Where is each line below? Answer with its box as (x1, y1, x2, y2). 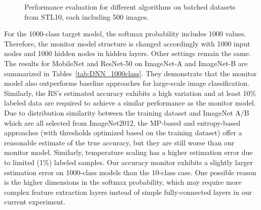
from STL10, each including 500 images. (24, 11, 149, 22)
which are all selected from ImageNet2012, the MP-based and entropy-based (4, 117, 241, 128)
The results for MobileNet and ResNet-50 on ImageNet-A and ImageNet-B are (4, 58, 248, 68)
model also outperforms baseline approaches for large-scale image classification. (4, 78, 250, 88)
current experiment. (4, 196, 65, 207)
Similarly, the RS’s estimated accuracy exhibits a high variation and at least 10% (4, 87, 256, 98)
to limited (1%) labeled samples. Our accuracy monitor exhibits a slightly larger (4, 156, 253, 167)
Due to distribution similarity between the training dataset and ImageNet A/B (4, 107, 249, 118)
